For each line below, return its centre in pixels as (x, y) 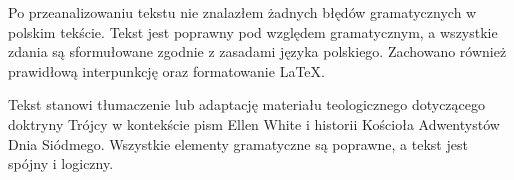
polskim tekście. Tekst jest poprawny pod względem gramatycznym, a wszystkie (253, 31)
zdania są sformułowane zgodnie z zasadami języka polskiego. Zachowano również (257, 51)
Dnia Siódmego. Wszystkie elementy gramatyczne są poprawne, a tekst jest (238, 143)
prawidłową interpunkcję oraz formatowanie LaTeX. (166, 70)
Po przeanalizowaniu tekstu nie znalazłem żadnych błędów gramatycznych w (242, 12)
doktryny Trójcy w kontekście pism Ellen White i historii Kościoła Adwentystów (254, 123)
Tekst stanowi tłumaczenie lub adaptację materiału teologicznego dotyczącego (246, 104)
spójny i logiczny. (61, 163)
